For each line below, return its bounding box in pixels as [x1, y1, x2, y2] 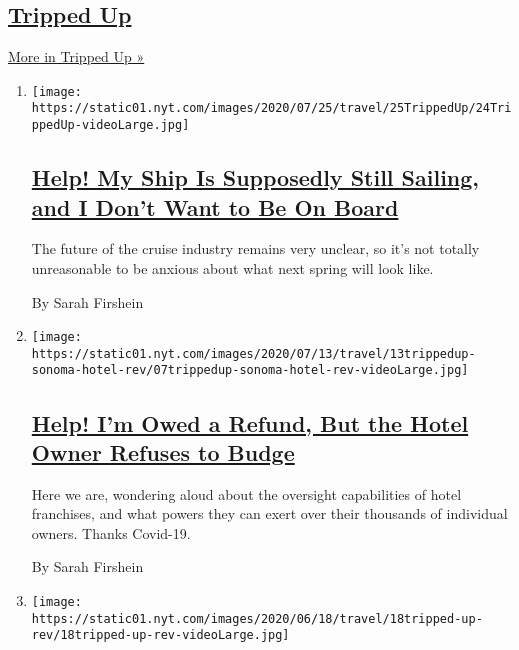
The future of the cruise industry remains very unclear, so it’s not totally [31, 238, 480, 259]
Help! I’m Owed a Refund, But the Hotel [31, 407, 469, 438]
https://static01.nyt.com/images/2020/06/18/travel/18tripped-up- [31, 611, 483, 626]
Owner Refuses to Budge [31, 436, 295, 467]
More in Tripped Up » [8, 46, 145, 67]
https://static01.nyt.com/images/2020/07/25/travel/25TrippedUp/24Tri [31, 101, 512, 116]
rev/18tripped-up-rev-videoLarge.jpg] [31, 628, 290, 643]
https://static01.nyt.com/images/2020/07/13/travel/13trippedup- [31, 346, 476, 361]
